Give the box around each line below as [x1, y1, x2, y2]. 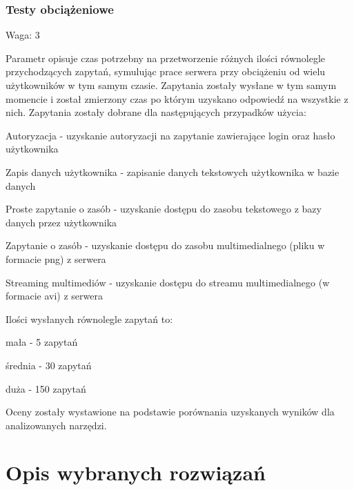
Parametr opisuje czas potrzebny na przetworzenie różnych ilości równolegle [6, 50, 326, 65]
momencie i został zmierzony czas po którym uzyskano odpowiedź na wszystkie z [6, 91, 348, 106]
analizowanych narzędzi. [6, 418, 107, 432]
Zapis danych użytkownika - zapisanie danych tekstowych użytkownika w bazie [6, 164, 340, 179]
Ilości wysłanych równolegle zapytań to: [6, 311, 173, 326]
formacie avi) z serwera [6, 288, 103, 303]
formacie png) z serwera [6, 251, 106, 266]
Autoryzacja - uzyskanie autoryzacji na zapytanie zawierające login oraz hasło [6, 128, 335, 142]
